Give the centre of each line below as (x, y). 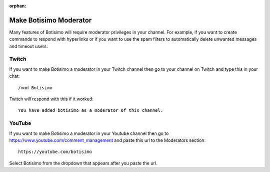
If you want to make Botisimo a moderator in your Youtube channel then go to (89, 133)
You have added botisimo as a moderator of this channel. (91, 111)
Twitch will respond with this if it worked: (51, 99)
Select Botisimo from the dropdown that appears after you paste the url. (83, 163)
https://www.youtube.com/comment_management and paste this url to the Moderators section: (107, 140)
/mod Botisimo (35, 88)
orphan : (18, 6)
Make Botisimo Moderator (50, 20)
